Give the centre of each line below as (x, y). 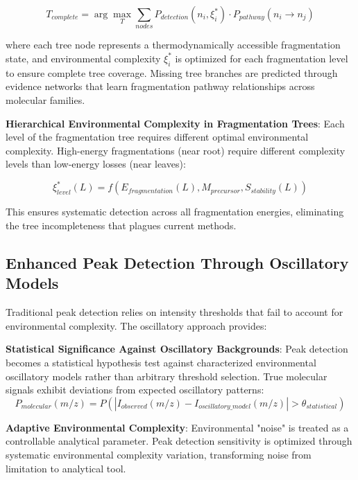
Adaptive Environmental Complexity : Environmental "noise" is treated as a (177, 427)
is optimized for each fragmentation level (262, 58)
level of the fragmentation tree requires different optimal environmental (157, 137)
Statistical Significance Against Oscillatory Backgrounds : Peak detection (177, 349)
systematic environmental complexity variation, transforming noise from (159, 454)
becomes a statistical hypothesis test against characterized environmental (161, 362)
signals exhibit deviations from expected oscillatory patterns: (135, 390)
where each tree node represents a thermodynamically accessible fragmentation (173, 45)
